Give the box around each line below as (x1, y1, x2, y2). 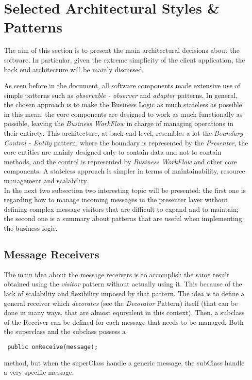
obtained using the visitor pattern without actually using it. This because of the (4, 279, 242, 289)
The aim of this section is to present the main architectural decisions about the (4, 45, 240, 55)
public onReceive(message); (7, 343, 98, 350)
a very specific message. (4, 367, 74, 377)
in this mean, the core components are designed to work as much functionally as (4, 109, 243, 119)
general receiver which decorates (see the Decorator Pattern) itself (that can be (4, 298, 238, 308)
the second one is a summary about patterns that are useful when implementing (4, 213, 242, 223)
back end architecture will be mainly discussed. (4, 64, 144, 74)
